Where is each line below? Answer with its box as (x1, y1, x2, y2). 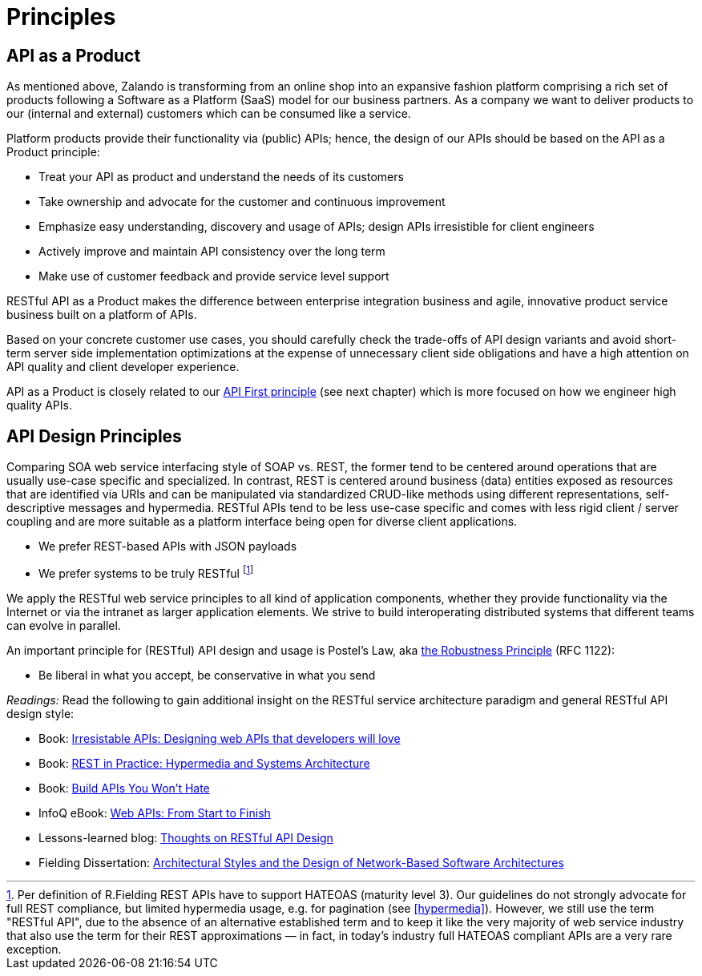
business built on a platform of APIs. (6, 308, 197, 322)
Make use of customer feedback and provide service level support (38, 269, 389, 284)
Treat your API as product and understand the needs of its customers (38, 170, 404, 184)
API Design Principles (6, 425, 182, 446)
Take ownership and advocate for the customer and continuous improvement (38, 195, 446, 209)
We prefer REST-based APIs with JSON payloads (38, 539, 297, 554)
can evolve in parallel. (6, 618, 121, 632)
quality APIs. (6, 398, 72, 413)
